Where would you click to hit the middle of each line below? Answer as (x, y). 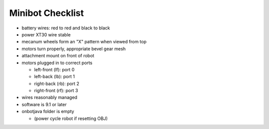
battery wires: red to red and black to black (66, 28)
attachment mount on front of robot (58, 56)
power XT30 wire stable (46, 34)
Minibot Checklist (47, 13)
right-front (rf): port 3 (56, 91)
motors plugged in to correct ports (57, 63)
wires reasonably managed (49, 98)
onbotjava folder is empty (48, 112)
